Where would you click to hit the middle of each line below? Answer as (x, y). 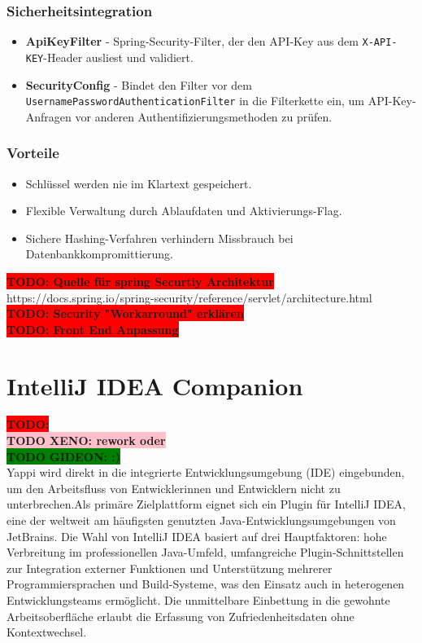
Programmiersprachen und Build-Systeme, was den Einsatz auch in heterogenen (206, 584)
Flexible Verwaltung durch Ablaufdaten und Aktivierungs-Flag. (184, 211)
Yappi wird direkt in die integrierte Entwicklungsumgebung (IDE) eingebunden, (206, 472)
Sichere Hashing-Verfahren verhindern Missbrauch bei (159, 238)
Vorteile (33, 153)
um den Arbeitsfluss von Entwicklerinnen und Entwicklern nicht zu (174, 488)
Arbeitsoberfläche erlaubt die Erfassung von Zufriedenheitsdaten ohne (181, 616)
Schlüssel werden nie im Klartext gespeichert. (139, 183)
